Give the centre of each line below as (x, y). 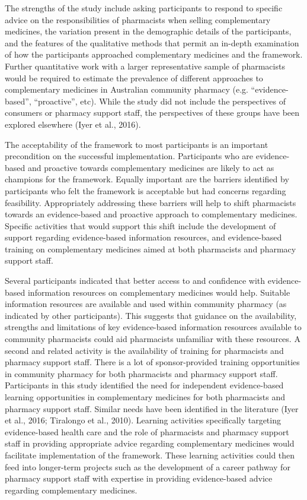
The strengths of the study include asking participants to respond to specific (144, 8)
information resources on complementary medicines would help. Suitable (159, 292)
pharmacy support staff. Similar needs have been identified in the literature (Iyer (152, 408)
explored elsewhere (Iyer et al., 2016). (73, 124)
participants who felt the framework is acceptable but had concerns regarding (145, 190)
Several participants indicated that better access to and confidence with (135, 281)
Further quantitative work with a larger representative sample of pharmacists (145, 66)
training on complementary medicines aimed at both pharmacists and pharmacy (151, 249)
